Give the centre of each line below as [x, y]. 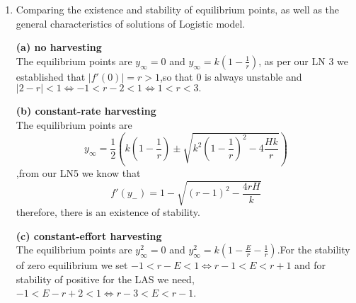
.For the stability [314, 250]
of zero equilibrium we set [72, 265]
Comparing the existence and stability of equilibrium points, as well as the [178, 9]
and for [310, 265]
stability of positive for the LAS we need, [105, 279]
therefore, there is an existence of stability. [108, 212]
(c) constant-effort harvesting [89, 235]
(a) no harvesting [59, 47]
